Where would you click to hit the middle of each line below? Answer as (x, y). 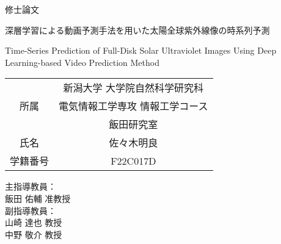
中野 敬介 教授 (34, 234)
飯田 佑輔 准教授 (38, 198)
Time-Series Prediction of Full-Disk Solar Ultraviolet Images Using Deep (141, 50)
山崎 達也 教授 (34, 222)
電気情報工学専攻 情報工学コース (133, 106)
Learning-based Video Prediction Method (82, 62)
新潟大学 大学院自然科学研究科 (133, 88)
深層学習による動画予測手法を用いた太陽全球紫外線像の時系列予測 (137, 30)
